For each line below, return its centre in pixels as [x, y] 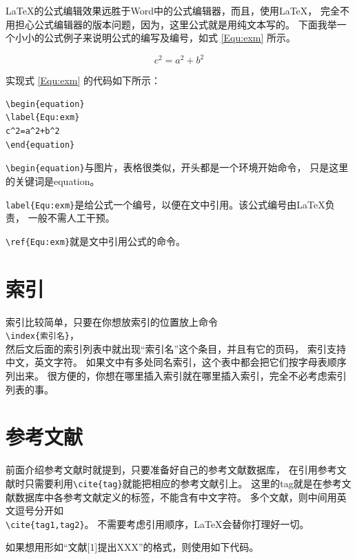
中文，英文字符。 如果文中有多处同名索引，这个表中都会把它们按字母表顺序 [176, 362]
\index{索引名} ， [42, 335]
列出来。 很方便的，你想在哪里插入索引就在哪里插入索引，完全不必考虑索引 [176, 375]
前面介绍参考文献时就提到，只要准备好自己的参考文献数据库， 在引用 [162, 470]
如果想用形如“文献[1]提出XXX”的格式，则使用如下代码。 [132, 547]
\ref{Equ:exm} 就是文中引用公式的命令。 [96, 241]
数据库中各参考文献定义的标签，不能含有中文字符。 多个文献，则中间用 [176, 497]
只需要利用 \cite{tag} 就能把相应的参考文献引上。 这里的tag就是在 [173, 483]
